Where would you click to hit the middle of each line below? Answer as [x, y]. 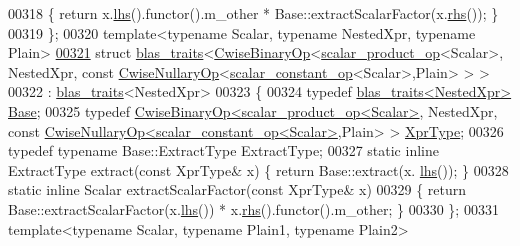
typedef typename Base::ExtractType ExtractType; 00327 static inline [223, 150]
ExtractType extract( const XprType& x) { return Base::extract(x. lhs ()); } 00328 [258, 169]
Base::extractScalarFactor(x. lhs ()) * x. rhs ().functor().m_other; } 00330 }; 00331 [253, 208]
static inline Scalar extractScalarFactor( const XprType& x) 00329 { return [237, 189]
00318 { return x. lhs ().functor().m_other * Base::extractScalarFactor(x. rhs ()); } [253, 13]
